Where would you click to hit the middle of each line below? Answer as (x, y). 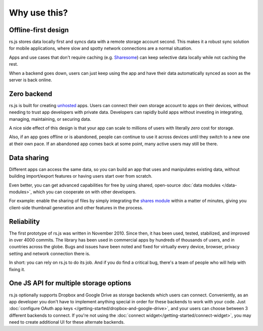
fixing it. (17, 269)
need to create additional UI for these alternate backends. (67, 322)
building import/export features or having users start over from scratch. (81, 176)
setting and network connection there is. (50, 254)
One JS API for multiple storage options (70, 283)
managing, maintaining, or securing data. (50, 119)
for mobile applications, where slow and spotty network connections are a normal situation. (101, 48)
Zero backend (30, 94)
